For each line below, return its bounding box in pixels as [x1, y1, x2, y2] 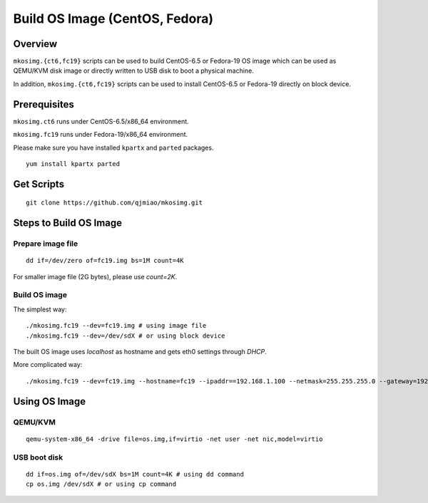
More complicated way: [13, 361, 83, 369]
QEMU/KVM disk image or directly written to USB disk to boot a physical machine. [13, 66, 255, 75]
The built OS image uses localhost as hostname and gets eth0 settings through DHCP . [13, 348, 267, 356]
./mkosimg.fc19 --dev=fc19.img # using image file [26, 321, 207, 330]
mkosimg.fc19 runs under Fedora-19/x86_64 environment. [13, 130, 188, 139]
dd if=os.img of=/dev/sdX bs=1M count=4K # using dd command [26, 470, 244, 478]
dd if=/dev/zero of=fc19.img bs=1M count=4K [26, 256, 185, 265]
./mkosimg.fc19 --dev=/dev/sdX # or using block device [26, 331, 225, 340]
